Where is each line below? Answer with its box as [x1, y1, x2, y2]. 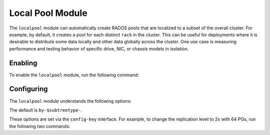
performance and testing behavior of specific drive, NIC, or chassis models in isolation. [9, 45, 189, 52]
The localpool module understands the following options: [9, 98, 132, 104]
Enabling [9, 59, 37, 67]
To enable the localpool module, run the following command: [9, 72, 139, 78]
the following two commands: [9, 123, 70, 129]
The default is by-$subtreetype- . [9, 107, 82, 113]
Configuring [9, 85, 48, 93]
